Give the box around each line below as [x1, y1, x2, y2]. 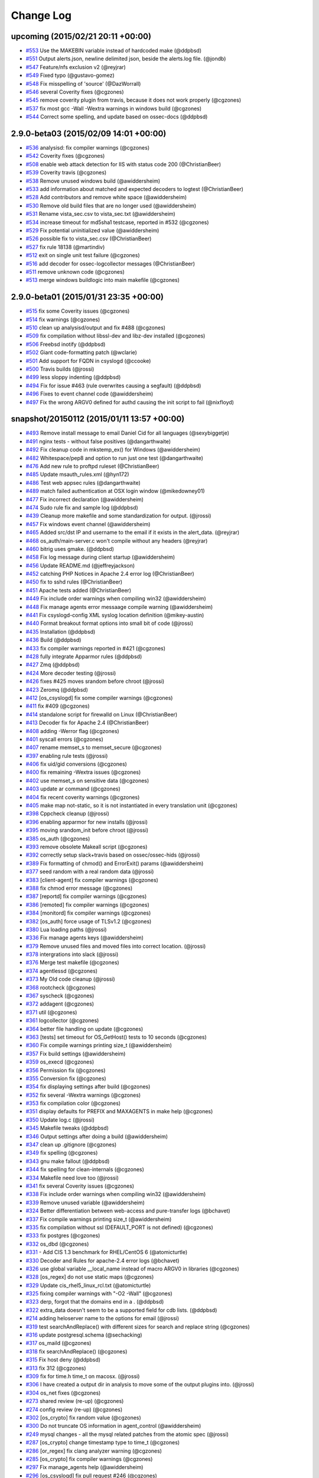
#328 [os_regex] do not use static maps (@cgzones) [25, 1273, 154, 1281]
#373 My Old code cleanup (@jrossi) [25, 975, 115, 983]
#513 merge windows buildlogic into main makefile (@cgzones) [25, 277, 180, 284]
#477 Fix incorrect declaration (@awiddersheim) [25, 495, 144, 503]
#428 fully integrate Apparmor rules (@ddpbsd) [25, 653, 142, 660]
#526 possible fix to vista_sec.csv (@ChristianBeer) [25, 235, 152, 242]
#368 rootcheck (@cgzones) [25, 984, 96, 991]
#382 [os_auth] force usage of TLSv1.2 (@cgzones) [25, 918, 152, 925]
